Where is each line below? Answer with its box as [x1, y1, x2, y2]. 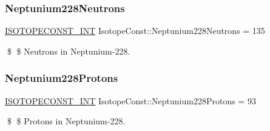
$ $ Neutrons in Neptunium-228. [7, 44, 130, 57]
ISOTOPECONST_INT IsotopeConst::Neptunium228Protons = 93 [5, 94, 256, 107]
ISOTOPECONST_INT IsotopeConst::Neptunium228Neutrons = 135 [5, 24, 265, 37]
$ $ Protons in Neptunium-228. [7, 115, 126, 127]
